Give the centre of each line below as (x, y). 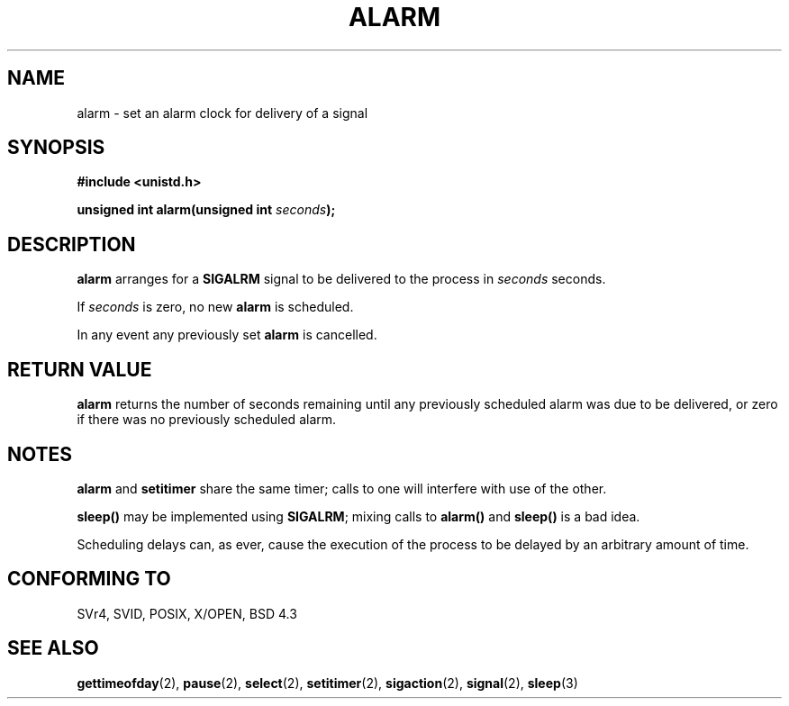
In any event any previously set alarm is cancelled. (227, 335)
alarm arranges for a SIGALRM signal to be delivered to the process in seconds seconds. (341, 279)
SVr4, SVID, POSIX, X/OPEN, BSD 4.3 (187, 613)
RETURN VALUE (80, 369)
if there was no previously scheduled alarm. (207, 420)
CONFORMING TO (89, 579)
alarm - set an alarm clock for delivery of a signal (222, 113)
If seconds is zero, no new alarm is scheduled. (215, 307)
